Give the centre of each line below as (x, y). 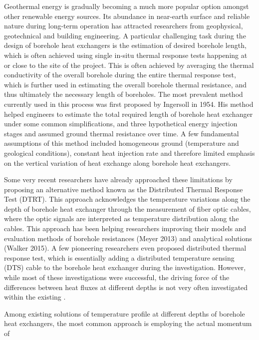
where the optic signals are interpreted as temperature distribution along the (122, 218)
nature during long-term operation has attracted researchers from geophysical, (124, 26)
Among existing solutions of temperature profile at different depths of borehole (125, 313)
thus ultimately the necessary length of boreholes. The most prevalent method (124, 94)
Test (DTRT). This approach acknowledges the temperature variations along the (127, 199)
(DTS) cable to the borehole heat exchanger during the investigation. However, (125, 267)
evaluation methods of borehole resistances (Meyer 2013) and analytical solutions (128, 238)
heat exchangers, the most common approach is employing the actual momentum (128, 323)
